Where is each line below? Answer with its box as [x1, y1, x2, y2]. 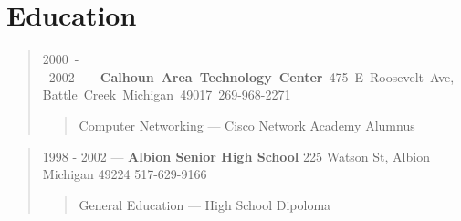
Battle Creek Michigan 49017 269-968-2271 [42, 85, 291, 104]
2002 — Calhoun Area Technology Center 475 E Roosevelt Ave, [48, 67, 455, 86]
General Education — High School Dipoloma [79, 195, 331, 214]
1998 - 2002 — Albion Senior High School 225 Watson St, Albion [42, 146, 430, 165]
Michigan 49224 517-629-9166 [42, 164, 207, 184]
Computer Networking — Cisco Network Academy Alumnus [79, 115, 415, 134]
